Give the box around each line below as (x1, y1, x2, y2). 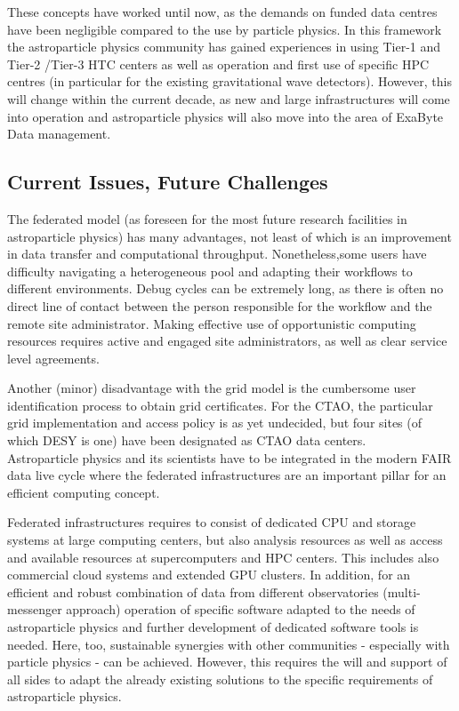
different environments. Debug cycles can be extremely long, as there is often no (7, 279, 444, 298)
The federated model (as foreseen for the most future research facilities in (7, 209, 407, 228)
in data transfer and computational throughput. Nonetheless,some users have (7, 244, 427, 263)
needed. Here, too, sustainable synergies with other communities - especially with (7, 635, 450, 653)
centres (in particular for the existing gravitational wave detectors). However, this (7, 72, 452, 91)
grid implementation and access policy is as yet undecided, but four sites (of (7, 413, 423, 432)
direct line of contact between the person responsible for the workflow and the (7, 296, 432, 315)
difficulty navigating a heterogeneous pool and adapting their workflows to (7, 261, 413, 280)
